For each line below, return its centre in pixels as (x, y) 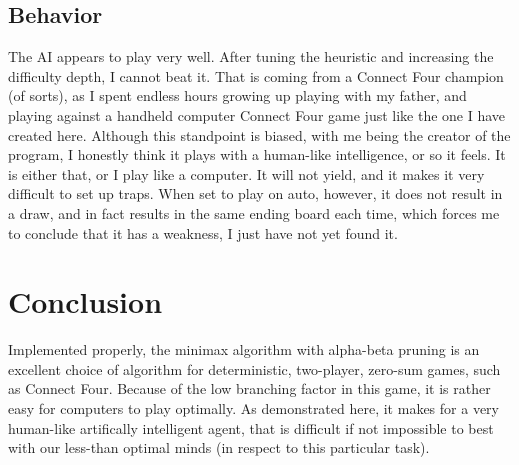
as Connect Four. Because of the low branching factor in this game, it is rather (249, 388)
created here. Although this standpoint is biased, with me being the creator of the (259, 134)
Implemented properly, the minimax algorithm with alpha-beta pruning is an (244, 349)
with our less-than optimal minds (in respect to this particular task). (219, 447)
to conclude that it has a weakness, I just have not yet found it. (203, 232)
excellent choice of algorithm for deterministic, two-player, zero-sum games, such (254, 368)
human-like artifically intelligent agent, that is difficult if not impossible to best (251, 427)
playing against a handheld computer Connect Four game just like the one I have (257, 114)
